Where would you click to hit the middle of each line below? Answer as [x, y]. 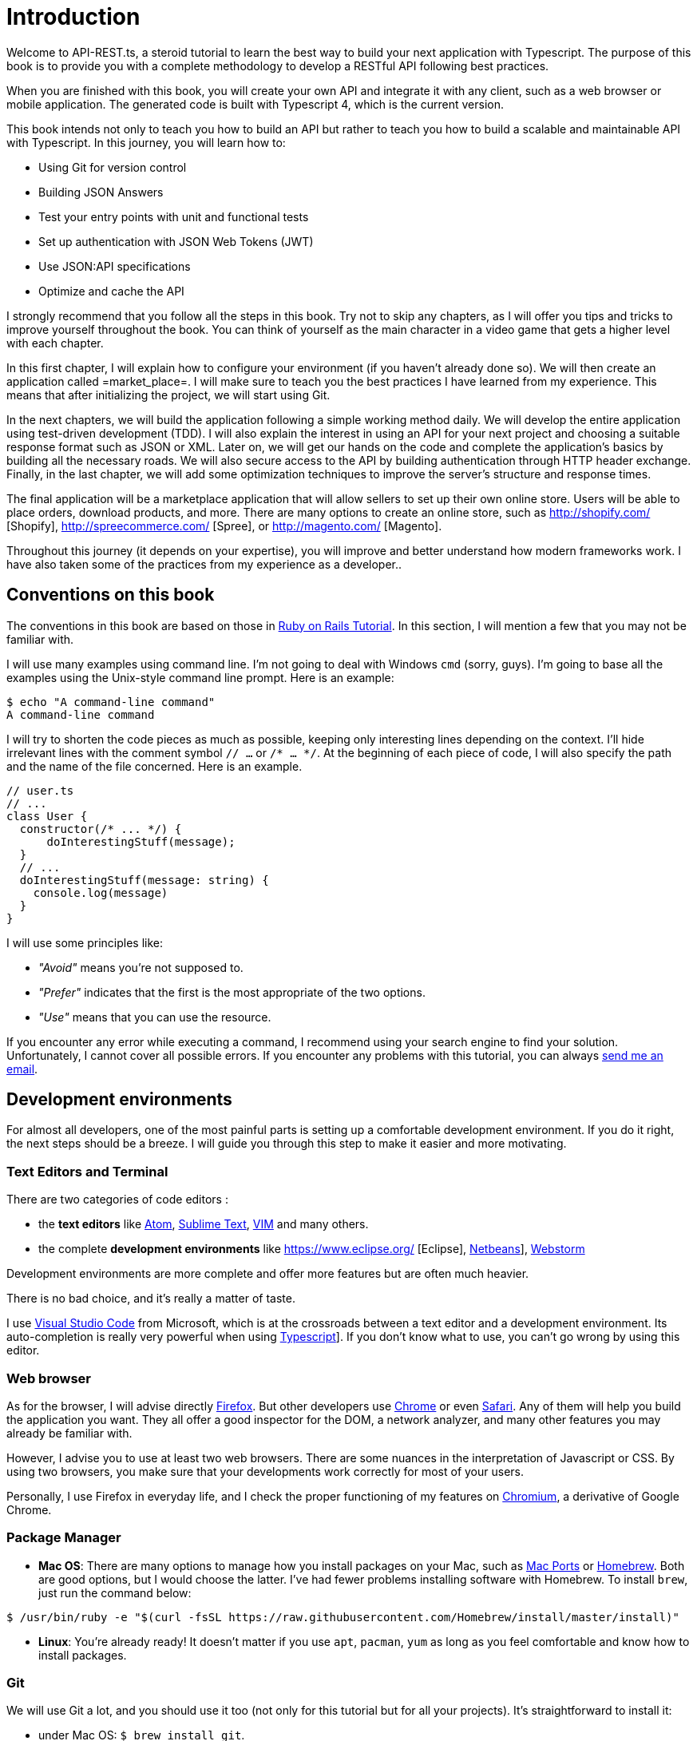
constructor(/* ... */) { [101, 829]
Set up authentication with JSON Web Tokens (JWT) [176, 241]
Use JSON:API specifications [115, 266]
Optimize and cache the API [111, 291]
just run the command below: [115, 1592]
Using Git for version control [113, 167]
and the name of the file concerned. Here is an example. [154, 766]
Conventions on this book [111, 595]
